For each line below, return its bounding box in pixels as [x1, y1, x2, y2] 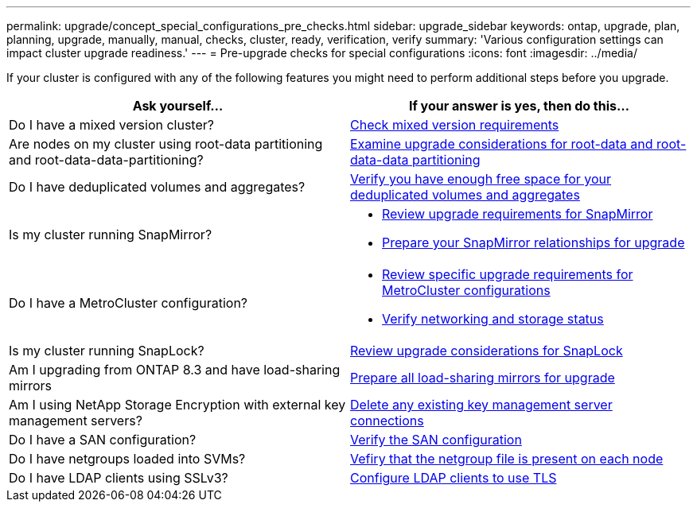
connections [350, 413, 424, 429]
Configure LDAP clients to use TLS [350, 470, 557, 486]
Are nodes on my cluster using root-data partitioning [9, 136, 323, 152]
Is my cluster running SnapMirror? [9, 227, 212, 242]
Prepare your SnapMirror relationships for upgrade [382, 235, 685, 250]
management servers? [9, 413, 142, 429]
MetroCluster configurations [382, 282, 551, 298]
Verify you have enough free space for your [350, 171, 612, 187]
